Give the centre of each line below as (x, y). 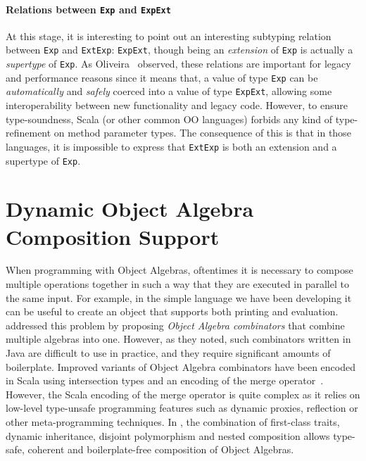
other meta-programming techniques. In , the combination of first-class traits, (173, 422)
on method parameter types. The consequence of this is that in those (202, 133)
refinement (29, 133)
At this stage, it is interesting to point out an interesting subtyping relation (169, 36)
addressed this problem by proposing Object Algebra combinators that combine (175, 325)
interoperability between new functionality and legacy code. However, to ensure (177, 105)
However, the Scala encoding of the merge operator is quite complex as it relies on (183, 394)
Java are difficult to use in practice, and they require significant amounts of (168, 353)
